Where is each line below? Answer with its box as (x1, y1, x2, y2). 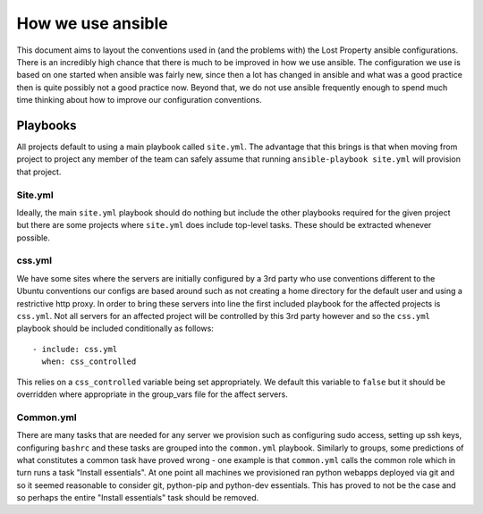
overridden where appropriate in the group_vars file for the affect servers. (16, 389, 288, 400)
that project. (16, 166, 62, 177)
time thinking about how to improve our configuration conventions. (16, 95, 263, 105)
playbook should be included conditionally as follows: (16, 323, 214, 334)
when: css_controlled (41, 357, 137, 367)
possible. (16, 232, 51, 243)
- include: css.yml (32, 344, 118, 354)
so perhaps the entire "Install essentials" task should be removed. (16, 493, 259, 503)
